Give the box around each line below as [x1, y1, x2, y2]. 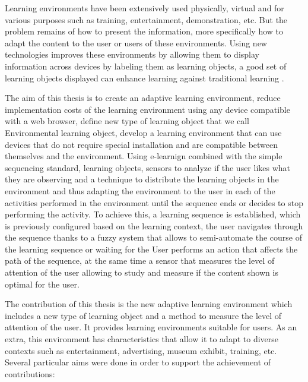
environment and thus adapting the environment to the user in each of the [5, 184, 275, 197]
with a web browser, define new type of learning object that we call [5, 115, 250, 127]
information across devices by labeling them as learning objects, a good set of [5, 59, 287, 72]
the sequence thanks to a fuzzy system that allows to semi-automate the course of [5, 231, 302, 244]
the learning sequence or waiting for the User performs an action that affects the [5, 242, 298, 255]
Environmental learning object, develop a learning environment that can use [5, 126, 282, 138]
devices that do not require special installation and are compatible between [5, 138, 278, 150]
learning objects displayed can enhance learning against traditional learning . [5, 71, 284, 84]
